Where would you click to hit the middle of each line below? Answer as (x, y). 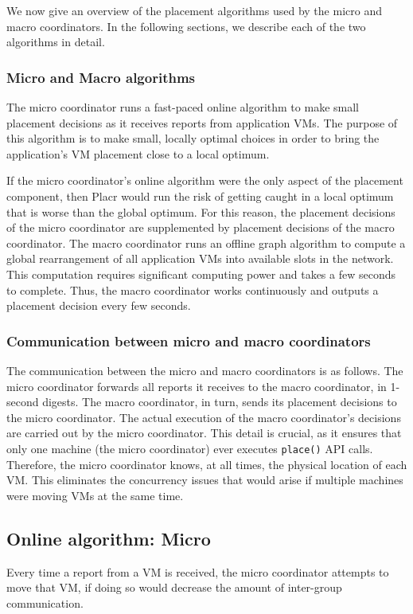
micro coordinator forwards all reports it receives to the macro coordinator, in (197, 386)
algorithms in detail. (56, 42)
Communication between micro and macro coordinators (189, 340)
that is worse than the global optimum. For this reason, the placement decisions (201, 211)
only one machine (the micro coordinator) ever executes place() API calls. (190, 448)
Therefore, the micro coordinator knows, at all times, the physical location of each (207, 464)
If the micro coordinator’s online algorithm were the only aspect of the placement (205, 180)
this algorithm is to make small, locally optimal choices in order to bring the (193, 138)
